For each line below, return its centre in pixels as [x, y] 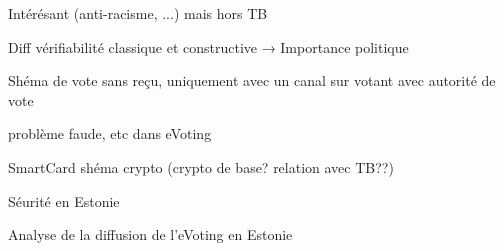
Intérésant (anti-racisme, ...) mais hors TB [138, 13]
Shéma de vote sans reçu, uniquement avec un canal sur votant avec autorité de [252, 80]
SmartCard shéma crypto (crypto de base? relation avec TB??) [201, 166]
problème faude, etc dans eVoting [110, 133]
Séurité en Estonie [64, 200]
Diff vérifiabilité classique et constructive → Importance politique [208, 46]
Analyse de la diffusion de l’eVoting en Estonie [150, 234]
